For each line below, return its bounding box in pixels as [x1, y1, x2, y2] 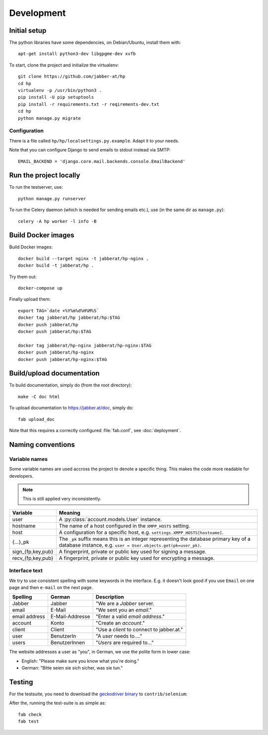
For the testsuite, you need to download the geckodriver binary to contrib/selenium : [9, 691, 188, 697]
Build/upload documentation [9, 369, 100, 377]
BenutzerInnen [50, 639, 85, 646]
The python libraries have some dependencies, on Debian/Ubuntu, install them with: [9, 40, 181, 46]
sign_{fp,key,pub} [12, 548, 54, 555]
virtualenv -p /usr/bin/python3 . [18, 87, 102, 93]
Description [95, 593, 124, 600]
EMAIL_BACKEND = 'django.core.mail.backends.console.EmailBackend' [18, 158, 186, 164]
